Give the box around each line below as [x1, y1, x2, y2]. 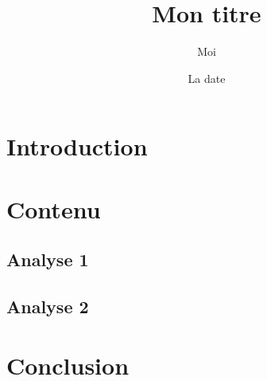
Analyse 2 [6, 294, 89, 319]
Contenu [6, 192, 101, 225]
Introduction [6, 130, 148, 163]
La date [188, 69, 226, 86]
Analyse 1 [6, 247, 89, 272]
